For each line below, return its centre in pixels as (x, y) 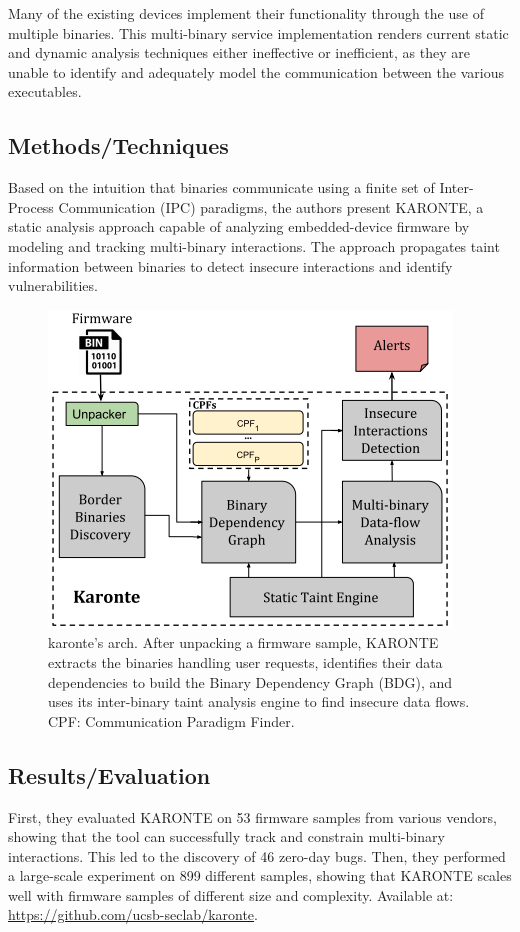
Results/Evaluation (109, 774)
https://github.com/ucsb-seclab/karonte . (133, 914)
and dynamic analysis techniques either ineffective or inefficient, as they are (239, 52)
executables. (45, 91)
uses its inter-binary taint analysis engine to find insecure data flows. (259, 701)
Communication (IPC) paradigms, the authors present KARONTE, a (271, 206)
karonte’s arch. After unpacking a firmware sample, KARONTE (243, 642)
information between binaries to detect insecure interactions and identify (230, 265)
